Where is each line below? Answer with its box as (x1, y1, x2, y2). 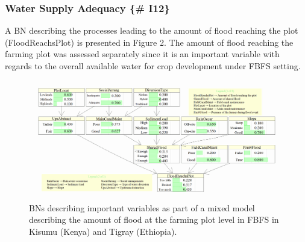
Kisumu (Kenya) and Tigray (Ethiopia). (29, 225, 177, 237)
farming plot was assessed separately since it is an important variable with (5, 48, 280, 60)
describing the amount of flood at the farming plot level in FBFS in (29, 213, 279, 226)
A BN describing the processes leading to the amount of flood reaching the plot (5, 24, 298, 37)
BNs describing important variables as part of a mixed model (29, 201, 255, 214)
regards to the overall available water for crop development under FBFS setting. (5, 60, 301, 72)
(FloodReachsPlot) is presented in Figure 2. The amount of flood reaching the (5, 36, 294, 48)
